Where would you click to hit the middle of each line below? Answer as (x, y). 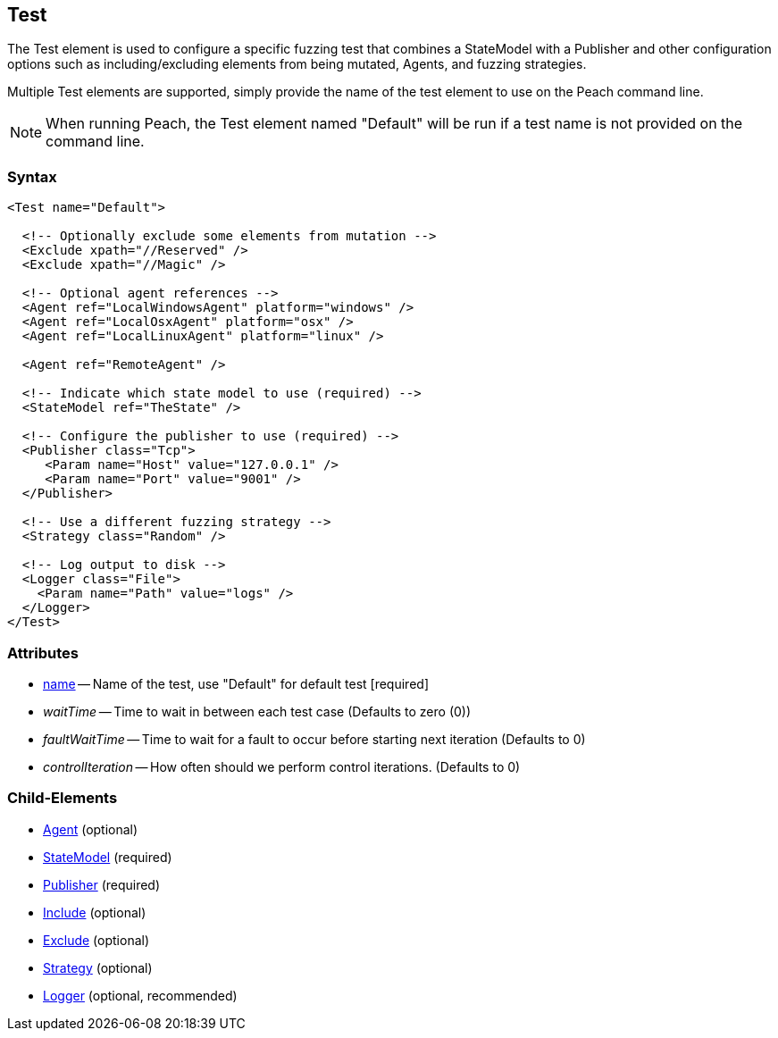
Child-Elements (63, 798)
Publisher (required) (102, 884)
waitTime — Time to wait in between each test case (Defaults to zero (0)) (257, 711)
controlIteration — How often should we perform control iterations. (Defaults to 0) (282, 766)
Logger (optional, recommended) (140, 995)
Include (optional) (95, 912)
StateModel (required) (108, 857)
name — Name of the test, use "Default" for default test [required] (236, 683)
